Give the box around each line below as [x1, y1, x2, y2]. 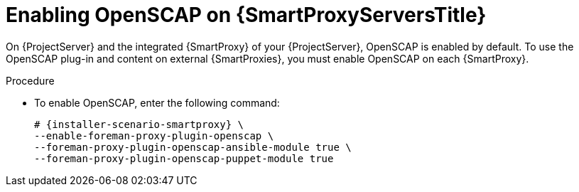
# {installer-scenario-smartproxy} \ [34, 118, 244, 130]
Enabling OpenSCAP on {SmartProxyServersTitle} [6, 3, 487, 27]
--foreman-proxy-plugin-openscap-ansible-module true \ [34, 141, 352, 153]
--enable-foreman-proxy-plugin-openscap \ [34, 129, 274, 142]
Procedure [6, 74, 55, 87]
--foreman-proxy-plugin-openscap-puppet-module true [34, 152, 334, 164]
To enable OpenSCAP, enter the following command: [34, 96, 280, 109]
